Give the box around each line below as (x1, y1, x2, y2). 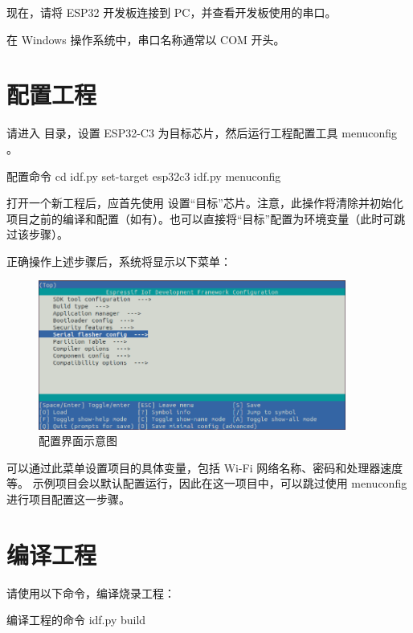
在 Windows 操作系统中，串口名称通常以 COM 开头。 (6, 31, 285, 47)
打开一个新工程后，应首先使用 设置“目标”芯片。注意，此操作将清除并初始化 (6, 194, 403, 211)
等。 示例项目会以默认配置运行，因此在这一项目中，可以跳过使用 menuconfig (6, 475, 407, 492)
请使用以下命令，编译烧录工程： (6, 584, 175, 601)
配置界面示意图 (39, 432, 117, 449)
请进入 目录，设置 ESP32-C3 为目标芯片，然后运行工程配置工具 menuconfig (6, 125, 398, 141)
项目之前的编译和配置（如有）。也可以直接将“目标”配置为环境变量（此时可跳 (6, 210, 406, 227)
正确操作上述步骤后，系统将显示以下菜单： (6, 252, 231, 269)
